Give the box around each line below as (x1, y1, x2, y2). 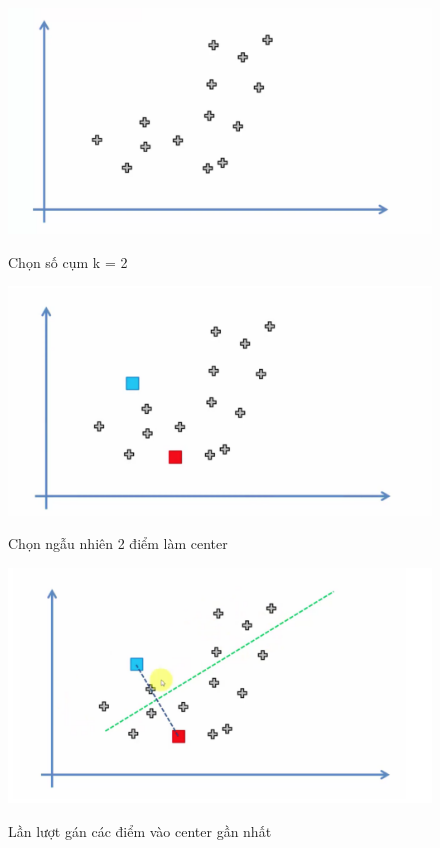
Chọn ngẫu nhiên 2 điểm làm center (8, 533, 228, 554)
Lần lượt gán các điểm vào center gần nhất (8, 820, 272, 841)
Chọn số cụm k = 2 (8, 251, 128, 272)
